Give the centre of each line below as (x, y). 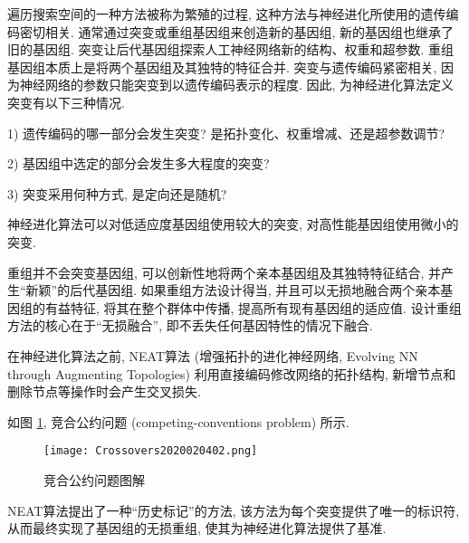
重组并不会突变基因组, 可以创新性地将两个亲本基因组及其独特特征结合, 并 (225, 272)
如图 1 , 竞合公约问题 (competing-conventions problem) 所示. (178, 421)
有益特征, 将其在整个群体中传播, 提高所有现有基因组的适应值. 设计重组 (253, 307)
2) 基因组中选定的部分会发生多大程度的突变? (139, 163)
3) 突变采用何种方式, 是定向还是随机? (117, 193)
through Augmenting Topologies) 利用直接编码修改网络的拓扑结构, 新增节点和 (232, 373)
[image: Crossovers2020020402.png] (151, 451)
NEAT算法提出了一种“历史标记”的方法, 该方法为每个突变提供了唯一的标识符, (234, 510)
